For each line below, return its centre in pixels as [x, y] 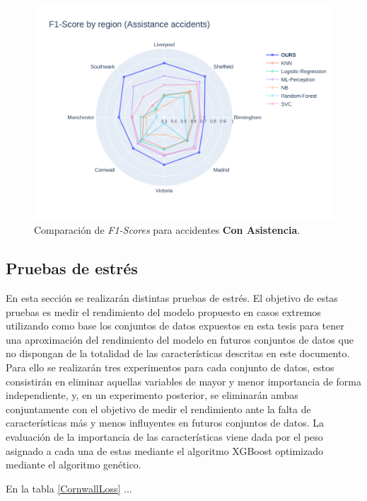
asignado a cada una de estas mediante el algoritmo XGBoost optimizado [164, 450]
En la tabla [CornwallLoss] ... [69, 488]
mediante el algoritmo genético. [74, 465]
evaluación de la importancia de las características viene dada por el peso [164, 437]
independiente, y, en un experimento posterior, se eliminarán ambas [152, 395]
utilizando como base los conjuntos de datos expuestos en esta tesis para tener [175, 326]
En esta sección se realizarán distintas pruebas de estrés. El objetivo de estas [172, 298]
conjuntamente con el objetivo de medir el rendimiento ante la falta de [158, 409]
